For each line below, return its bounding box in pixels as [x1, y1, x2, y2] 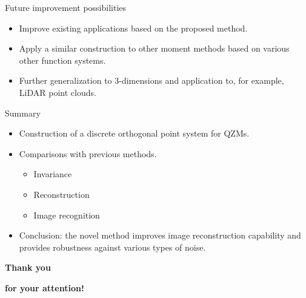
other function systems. [19, 53, 106, 66]
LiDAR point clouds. [19, 86, 96, 98]
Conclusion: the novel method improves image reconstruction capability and [19, 229, 301, 242]
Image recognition [33, 208, 100, 221]
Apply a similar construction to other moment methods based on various [19, 42, 290, 55]
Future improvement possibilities [5, 1, 127, 13]
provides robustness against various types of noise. [19, 240, 206, 253]
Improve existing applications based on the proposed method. [19, 21, 248, 34]
